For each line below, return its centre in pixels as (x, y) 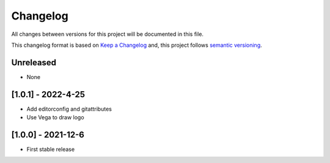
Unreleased (34, 62)
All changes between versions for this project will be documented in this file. (108, 34)
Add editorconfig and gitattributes (69, 109)
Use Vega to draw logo (56, 117)
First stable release (51, 150)
